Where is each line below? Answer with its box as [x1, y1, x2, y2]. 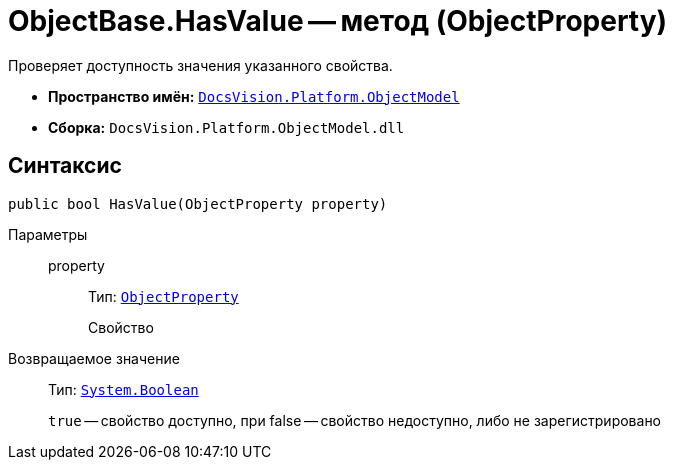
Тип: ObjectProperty [88, 287, 239, 305]
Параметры [8, 225, 88, 243]
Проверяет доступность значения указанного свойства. [8, 56, 393, 74]
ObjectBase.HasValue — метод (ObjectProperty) [8, 4, 668, 38]
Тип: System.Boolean [48, 380, 199, 398]
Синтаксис [8, 153, 122, 179]
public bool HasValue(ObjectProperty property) [8, 195, 388, 212]
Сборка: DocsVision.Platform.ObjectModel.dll [48, 118, 405, 136]
